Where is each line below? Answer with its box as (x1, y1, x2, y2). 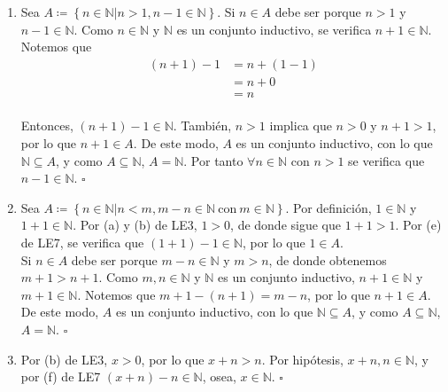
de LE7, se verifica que (20, 233, 144, 252)
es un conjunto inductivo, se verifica (176, 20, 372, 38)
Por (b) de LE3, (20, 349, 108, 368)
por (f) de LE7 (20, 367, 101, 386)
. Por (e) (395, 216, 442, 234)
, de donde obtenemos (268, 250, 387, 269)
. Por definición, (285, 198, 372, 216)
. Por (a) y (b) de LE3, (73, 216, 197, 234)
